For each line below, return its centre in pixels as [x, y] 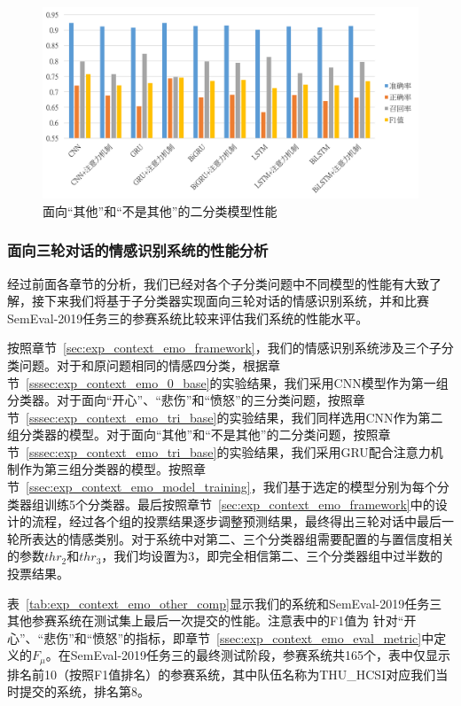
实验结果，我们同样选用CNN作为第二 [336, 417]
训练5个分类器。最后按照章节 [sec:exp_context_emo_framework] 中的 [239, 504]
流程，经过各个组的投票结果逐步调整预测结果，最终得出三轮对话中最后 [236, 521]
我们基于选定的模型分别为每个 [350, 487]
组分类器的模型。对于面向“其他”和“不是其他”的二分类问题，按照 [193, 434]
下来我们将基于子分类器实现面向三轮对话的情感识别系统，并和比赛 [236, 301]
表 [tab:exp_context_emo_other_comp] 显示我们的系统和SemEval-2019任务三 [225, 603]
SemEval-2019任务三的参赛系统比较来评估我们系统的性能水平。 [188, 318]
